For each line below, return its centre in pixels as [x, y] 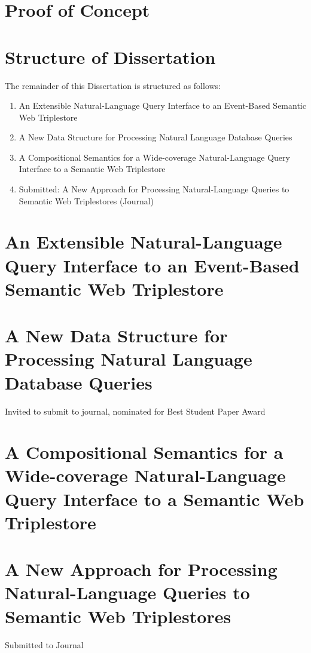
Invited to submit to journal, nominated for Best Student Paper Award [135, 411]
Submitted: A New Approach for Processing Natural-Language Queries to [154, 189]
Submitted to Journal [44, 644]
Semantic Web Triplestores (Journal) [86, 200]
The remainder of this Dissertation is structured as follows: [113, 85]
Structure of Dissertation [110, 56]
